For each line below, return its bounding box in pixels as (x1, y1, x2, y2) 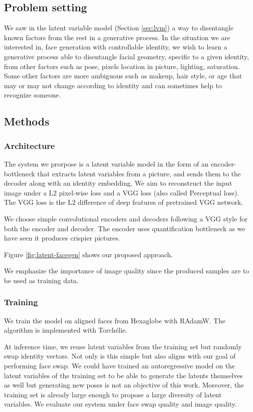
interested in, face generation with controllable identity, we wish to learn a (4, 42, 228, 52)
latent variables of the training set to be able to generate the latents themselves (4, 370, 243, 380)
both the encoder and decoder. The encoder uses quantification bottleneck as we (4, 223, 245, 233)
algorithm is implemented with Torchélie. (4, 325, 127, 335)
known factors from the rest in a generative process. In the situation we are (4, 32, 230, 42)
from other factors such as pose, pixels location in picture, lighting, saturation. (4, 61, 240, 71)
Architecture (4, 139, 55, 151)
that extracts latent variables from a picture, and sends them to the (37, 168, 241, 178)
